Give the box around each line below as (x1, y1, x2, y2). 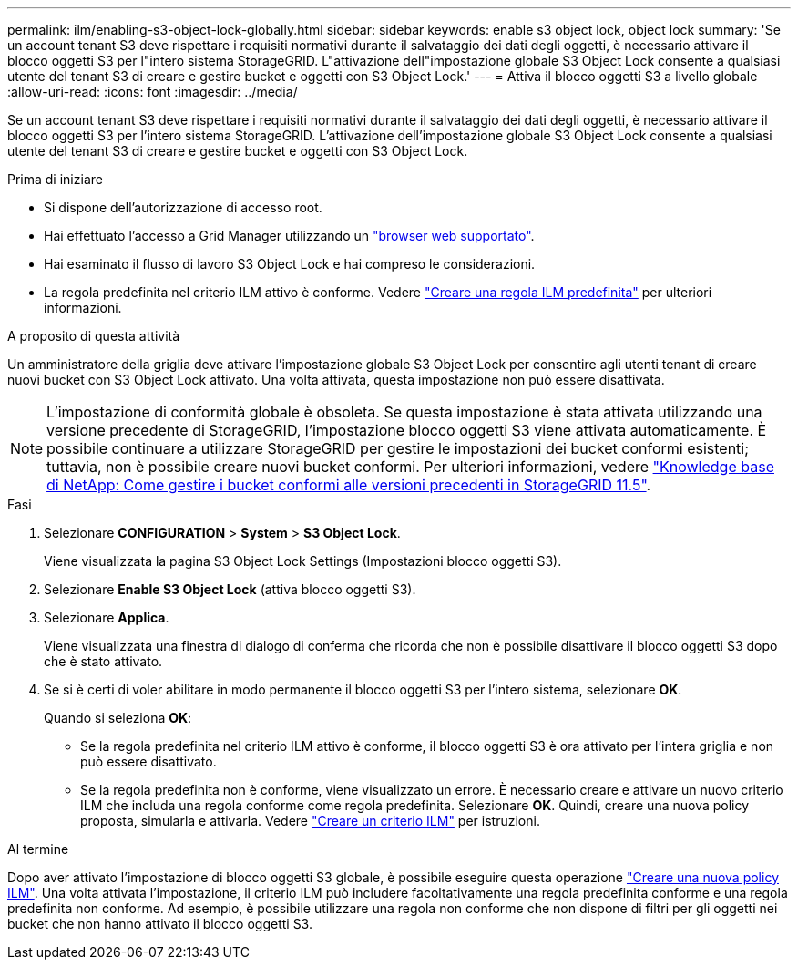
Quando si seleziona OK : (44, 710, 192, 725)
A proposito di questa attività (7, 328, 180, 344)
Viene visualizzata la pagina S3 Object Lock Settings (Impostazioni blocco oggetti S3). (44, 553, 562, 569)
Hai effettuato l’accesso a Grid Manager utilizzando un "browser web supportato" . (44, 228, 535, 243)
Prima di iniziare (7, 171, 103, 187)
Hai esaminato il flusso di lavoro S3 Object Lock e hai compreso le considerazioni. (44, 256, 536, 272)
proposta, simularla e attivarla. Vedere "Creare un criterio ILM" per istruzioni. (80, 813, 540, 828)
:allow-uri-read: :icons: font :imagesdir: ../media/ (7, 84, 298, 99)
